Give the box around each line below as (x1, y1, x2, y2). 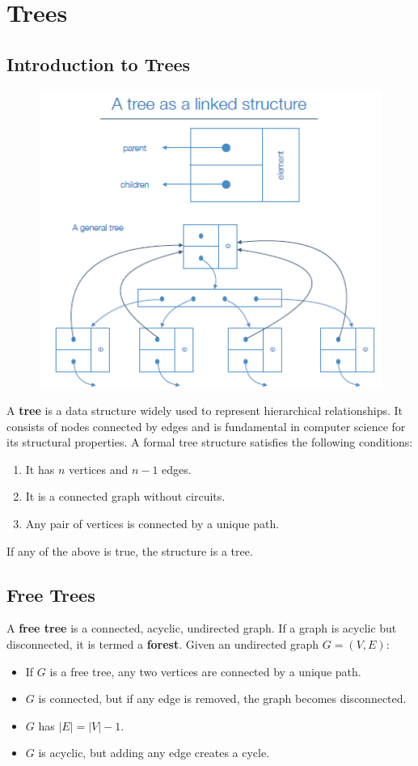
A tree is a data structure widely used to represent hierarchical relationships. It (6, 401, 403, 418)
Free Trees (6, 582, 95, 607)
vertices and (68, 460, 129, 477)
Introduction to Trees (6, 51, 191, 76)
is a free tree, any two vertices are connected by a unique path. (49, 662, 361, 679)
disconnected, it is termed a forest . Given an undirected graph (6, 635, 319, 652)
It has (25, 460, 55, 477)
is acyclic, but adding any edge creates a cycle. (38, 744, 270, 761)
